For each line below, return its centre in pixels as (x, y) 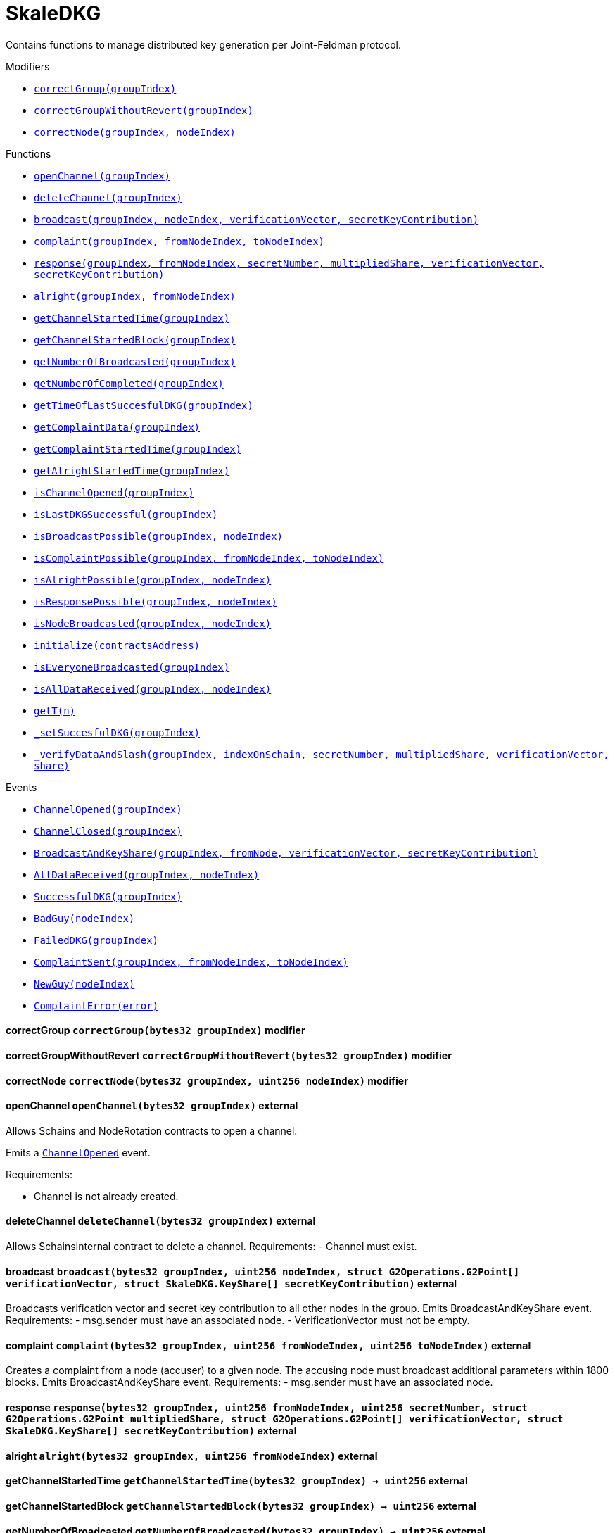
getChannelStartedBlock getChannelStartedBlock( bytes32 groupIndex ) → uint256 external (241, 1506)
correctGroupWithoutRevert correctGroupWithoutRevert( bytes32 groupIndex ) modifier (229, 1055)
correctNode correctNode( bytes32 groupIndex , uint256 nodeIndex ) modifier (207, 1080)
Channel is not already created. (106, 1196)
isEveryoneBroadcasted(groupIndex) (132, 667)
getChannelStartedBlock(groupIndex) (135, 340)
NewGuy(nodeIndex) (84, 984)
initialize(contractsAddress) (117, 645)
